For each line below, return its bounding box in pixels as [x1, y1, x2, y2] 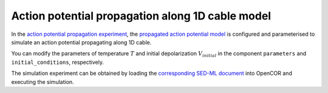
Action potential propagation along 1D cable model [11, 9, 272, 22]
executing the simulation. [11, 78, 74, 85]
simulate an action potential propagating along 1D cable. [11, 38, 152, 46]
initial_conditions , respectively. [11, 58, 104, 66]
